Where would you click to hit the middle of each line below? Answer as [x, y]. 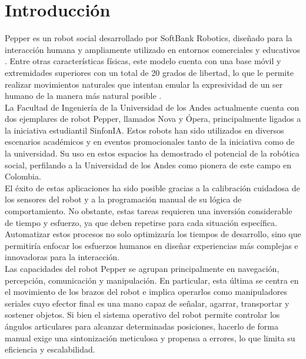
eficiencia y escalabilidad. [50, 349]
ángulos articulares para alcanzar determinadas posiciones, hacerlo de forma [142, 326]
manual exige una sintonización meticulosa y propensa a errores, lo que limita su [150, 338]
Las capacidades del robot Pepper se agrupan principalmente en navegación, [142, 268]
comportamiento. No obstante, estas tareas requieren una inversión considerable [149, 211]
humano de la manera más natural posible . [83, 96]
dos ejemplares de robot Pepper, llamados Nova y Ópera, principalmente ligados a [153, 119]
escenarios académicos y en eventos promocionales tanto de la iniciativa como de [150, 142]
